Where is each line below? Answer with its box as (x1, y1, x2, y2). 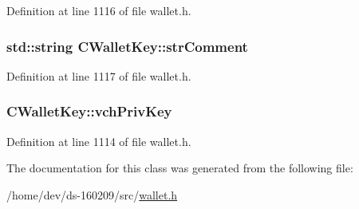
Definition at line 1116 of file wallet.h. (6, 2, 191, 18)
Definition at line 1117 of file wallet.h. (6, 67, 191, 84)
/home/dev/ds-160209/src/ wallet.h (6, 186, 178, 203)
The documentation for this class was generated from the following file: (6, 160, 353, 176)
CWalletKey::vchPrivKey (6, 101, 172, 121)
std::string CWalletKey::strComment (6, 36, 248, 56)
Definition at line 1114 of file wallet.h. (6, 132, 191, 149)
